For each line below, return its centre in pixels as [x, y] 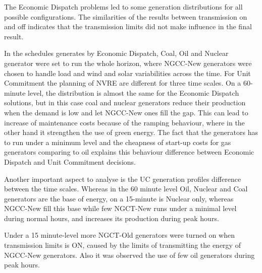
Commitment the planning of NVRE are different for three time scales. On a [123, 83]
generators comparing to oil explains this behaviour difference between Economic [129, 152]
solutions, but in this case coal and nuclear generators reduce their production [125, 103]
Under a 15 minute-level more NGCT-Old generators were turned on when [119, 235]
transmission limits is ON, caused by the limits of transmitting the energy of [122, 245]
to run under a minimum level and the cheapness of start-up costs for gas [118, 142]
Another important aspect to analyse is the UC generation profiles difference [123, 179]
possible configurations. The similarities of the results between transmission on [126, 16]
